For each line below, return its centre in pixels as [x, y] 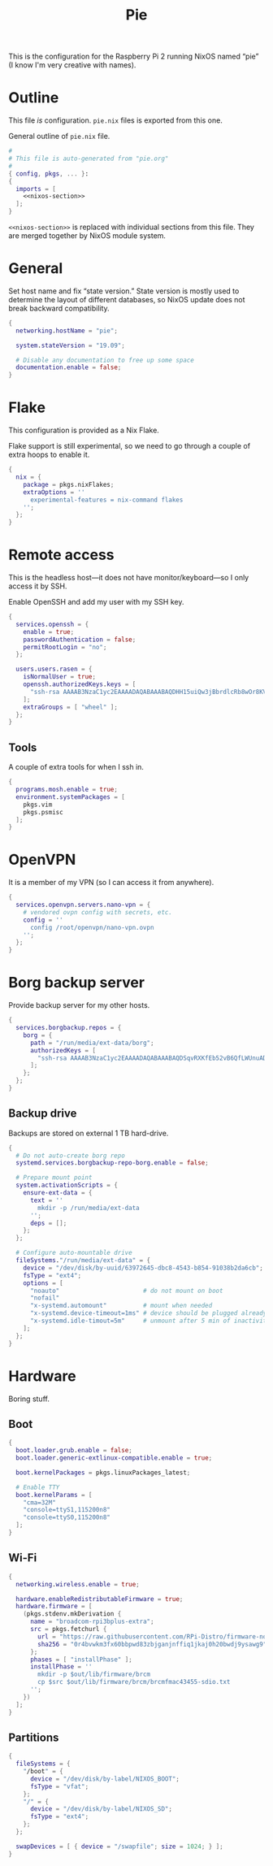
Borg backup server [76, 983]
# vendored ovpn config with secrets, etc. [98, 912]
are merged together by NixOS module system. [87, 236]
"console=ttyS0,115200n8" [67, 1517]
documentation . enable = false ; [69, 367]
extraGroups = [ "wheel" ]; [70, 707]
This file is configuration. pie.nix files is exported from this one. [116, 120]
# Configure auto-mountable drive [74, 1253]
